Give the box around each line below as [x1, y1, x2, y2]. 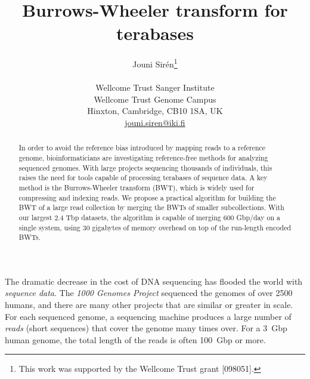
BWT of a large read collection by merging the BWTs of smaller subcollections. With [18, 202, 284, 212]
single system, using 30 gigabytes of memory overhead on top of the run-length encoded [18, 222, 292, 232]
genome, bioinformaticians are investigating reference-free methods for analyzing [18, 152, 268, 162]
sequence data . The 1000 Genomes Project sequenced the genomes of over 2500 [5, 286, 293, 299]
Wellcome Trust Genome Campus [94, 93, 216, 105]
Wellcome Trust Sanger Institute [95, 81, 215, 94]
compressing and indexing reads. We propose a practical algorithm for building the [18, 192, 276, 202]
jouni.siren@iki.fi [125, 116, 185, 128]
